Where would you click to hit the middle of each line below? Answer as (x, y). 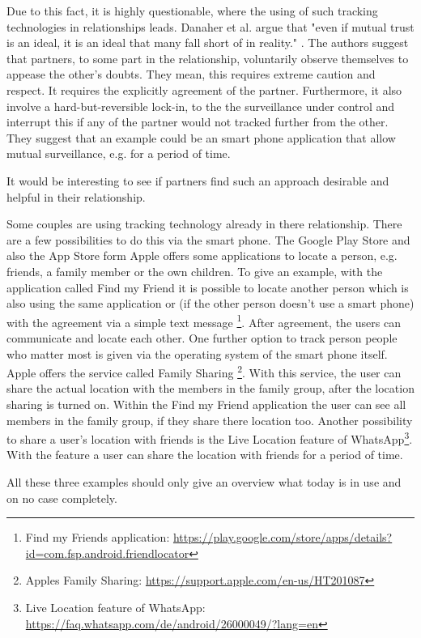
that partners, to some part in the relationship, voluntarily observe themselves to (208, 58)
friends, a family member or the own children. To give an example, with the (195, 271)
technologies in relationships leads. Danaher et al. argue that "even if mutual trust (210, 26)
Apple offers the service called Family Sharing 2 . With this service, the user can (204, 371)
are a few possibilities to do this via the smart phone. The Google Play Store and (208, 239)
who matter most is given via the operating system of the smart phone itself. (197, 353)
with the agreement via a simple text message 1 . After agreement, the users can (204, 321)
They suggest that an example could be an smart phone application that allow (201, 137)
